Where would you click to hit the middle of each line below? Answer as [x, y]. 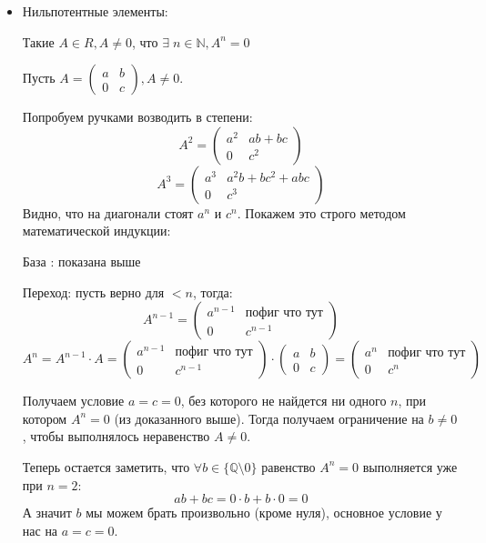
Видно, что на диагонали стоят [108, 212]
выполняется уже [410, 466]
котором [45, 418]
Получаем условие [73, 401]
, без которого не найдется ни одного [283, 401]
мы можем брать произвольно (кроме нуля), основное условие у [264, 513]
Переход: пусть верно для [93, 292]
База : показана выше [81, 261]
